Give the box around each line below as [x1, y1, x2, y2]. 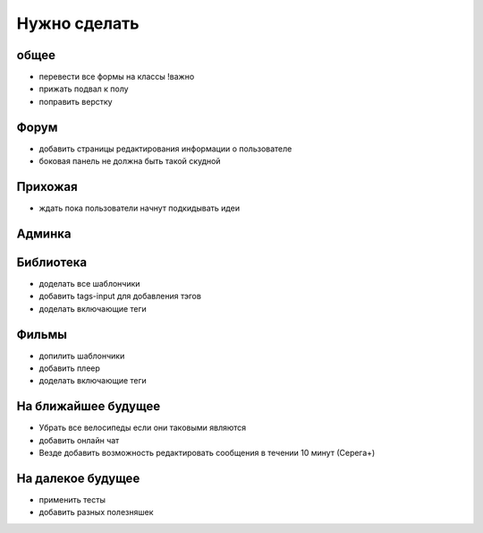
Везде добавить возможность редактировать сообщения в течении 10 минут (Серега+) [38, 448, 376, 459]
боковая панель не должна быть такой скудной [38, 156, 221, 167]
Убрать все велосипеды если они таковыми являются [38, 422, 247, 434]
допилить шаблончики [38, 350, 125, 361]
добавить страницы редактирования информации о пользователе [38, 143, 292, 154]
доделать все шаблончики [38, 278, 140, 288]
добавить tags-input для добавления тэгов [38, 291, 201, 302]
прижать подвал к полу [38, 83, 129, 94]
